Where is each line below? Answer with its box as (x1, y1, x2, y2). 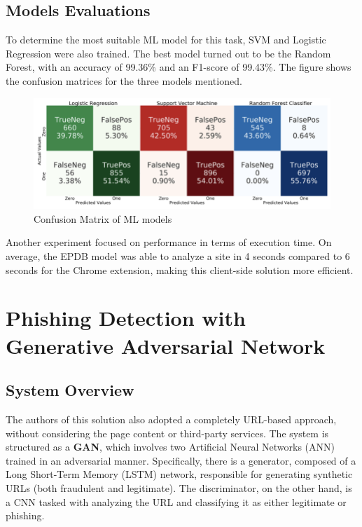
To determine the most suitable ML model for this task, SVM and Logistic (6, 32, 326, 47)
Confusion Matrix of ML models (34, 211, 172, 226)
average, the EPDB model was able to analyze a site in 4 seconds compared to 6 (6, 248, 350, 263)
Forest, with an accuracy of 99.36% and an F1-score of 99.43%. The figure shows (6, 60, 351, 74)
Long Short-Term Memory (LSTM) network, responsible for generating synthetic (6, 467, 353, 481)
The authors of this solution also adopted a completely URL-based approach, (6, 411, 337, 426)
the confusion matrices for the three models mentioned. (6, 73, 242, 88)
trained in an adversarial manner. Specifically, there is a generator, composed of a (6, 453, 356, 467)
